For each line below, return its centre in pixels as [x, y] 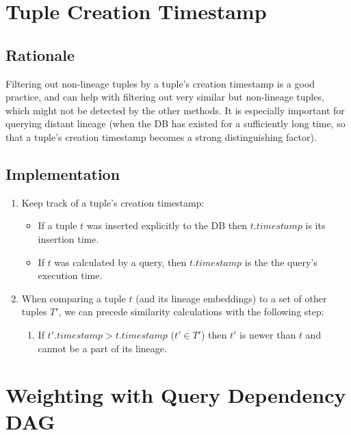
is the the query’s [281, 262]
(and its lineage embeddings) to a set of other [231, 298]
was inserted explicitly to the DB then [167, 225]
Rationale [40, 54]
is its [315, 225]
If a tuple [57, 225]
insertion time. [68, 238]
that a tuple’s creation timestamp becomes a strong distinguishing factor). [161, 136]
